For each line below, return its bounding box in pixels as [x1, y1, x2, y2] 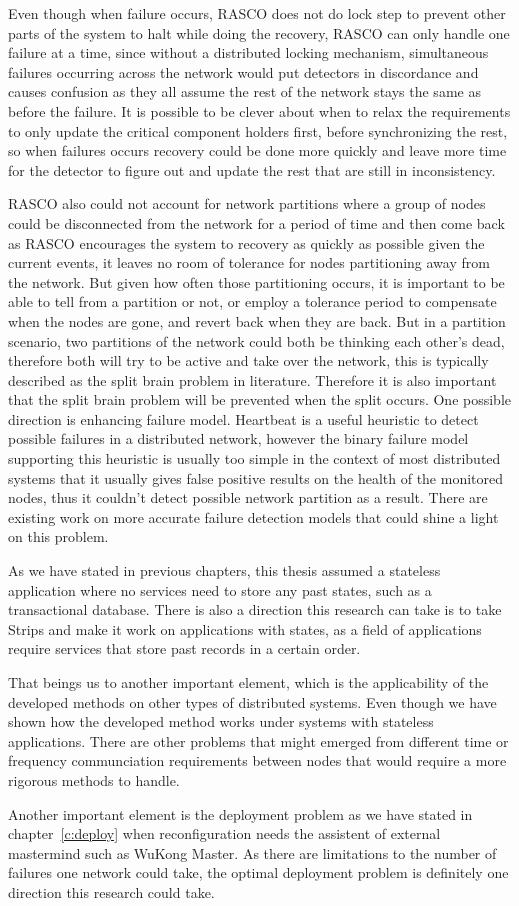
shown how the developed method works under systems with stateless [8, 711, 434, 732]
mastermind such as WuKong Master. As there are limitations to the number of [8, 842, 497, 863]
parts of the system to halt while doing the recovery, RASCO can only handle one [8, 22, 510, 43]
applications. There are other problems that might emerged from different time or [8, 730, 509, 751]
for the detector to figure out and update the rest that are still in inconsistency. [8, 159, 496, 180]
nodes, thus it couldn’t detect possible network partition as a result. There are [8, 487, 488, 508]
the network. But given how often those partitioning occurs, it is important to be [8, 271, 505, 292]
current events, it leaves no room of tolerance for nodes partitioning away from [8, 252, 490, 273]
